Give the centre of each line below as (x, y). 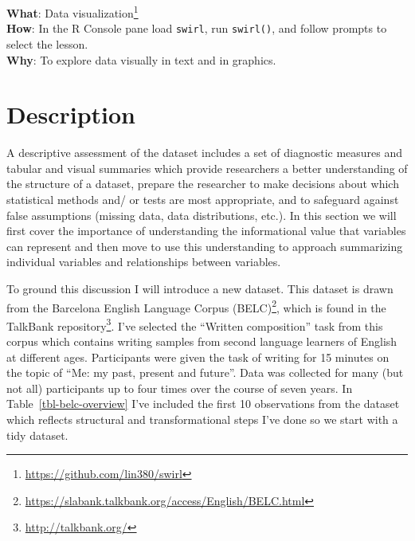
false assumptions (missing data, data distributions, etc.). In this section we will (202, 215)
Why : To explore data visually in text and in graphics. (141, 59)
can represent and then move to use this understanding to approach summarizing (205, 246)
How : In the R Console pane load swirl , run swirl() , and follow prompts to (197, 28)
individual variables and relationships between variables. (144, 262)
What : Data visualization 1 (72, 12)
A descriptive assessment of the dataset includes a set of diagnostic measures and (205, 153)
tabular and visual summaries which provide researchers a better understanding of (207, 168)
